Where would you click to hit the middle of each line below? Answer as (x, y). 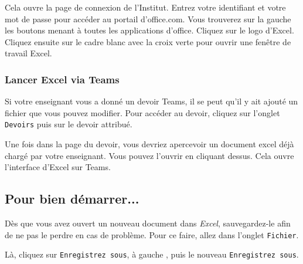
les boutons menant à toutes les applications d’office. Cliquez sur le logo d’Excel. (149, 30)
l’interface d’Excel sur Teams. (58, 167)
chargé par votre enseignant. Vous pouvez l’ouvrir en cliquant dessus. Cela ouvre (149, 155)
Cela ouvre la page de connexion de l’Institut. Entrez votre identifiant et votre (145, 7)
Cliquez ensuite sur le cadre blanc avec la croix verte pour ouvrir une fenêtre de (148, 41)
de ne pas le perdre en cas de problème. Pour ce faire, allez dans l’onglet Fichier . (152, 234)
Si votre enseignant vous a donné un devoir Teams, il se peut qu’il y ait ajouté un (151, 101)
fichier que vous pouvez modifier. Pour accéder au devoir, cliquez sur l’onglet (142, 112)
